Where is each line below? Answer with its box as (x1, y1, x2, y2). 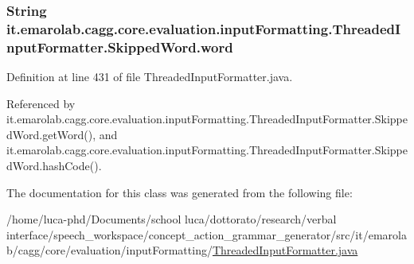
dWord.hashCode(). (6, 157, 102, 174)
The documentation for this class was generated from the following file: (6, 184, 353, 200)
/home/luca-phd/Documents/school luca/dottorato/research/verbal (6, 211, 337, 227)
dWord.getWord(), (6, 126, 96, 142)
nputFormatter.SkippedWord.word (6, 37, 233, 56)
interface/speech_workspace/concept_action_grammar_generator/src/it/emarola (6, 226, 407, 243)
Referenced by (6, 95, 76, 111)
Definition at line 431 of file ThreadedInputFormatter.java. (6, 68, 293, 85)
